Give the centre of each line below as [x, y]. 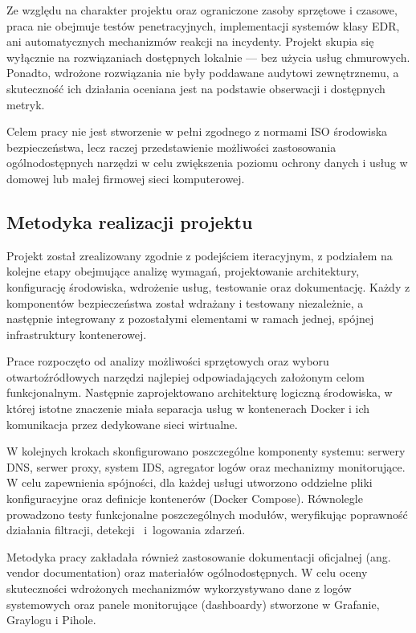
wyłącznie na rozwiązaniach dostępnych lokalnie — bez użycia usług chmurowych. [208, 57]
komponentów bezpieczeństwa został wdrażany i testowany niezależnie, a [185, 302]
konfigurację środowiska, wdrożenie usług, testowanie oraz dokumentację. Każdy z [208, 286]
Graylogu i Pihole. [51, 620]
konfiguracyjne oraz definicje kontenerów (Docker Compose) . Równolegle [185, 498]
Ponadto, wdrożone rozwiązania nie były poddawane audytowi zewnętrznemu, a [203, 73]
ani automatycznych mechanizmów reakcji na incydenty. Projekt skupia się [190, 41]
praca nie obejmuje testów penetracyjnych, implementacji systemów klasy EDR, [203, 25]
